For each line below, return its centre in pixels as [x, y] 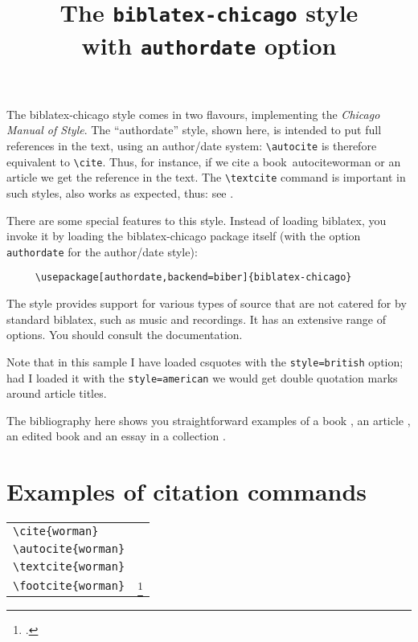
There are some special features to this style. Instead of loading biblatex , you [197, 220]
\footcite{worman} [69, 585]
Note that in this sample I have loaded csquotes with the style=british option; [205, 361]
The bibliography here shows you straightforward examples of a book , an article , [209, 420]
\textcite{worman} [69, 567]
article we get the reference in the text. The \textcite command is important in [206, 177]
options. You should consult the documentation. [125, 335]
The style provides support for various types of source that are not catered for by [207, 303]
